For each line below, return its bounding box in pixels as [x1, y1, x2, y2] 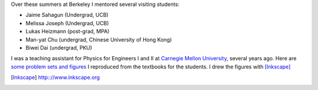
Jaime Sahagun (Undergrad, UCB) [25, 12, 109, 19]
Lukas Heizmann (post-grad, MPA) [25, 28, 110, 35]
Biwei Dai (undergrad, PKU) [25, 44, 92, 51]
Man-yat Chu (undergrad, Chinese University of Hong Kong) [25, 36, 172, 43]
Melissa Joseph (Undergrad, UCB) [25, 19, 109, 26]
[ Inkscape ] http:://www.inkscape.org [11, 74, 100, 81]
